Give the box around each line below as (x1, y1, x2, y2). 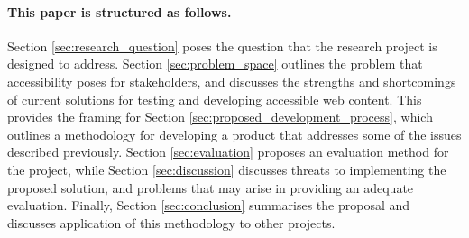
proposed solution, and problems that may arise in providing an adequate (7, 178, 414, 197)
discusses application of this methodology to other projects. (7, 213, 336, 232)
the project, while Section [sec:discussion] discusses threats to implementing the (7, 160, 446, 178)
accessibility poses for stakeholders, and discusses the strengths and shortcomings (7, 71, 456, 90)
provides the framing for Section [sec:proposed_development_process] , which (7, 107, 433, 126)
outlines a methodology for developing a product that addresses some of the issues (7, 124, 462, 143)
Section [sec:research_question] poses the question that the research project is (7, 36, 437, 55)
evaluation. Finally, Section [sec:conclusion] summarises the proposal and (7, 196, 410, 215)
